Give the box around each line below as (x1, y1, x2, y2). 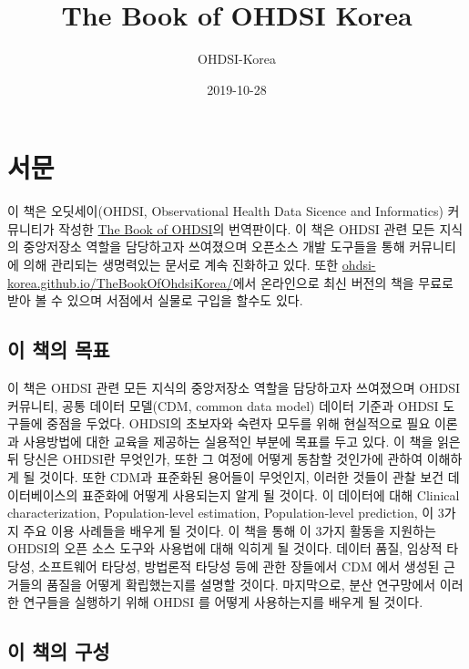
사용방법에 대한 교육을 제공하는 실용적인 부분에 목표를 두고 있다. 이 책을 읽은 (23, 431, 461, 450)
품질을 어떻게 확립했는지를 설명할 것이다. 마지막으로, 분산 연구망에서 (46, 574, 436, 593)
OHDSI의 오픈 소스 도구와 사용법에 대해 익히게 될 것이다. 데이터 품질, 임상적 (7, 539, 443, 558)
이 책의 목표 (7, 335, 110, 364)
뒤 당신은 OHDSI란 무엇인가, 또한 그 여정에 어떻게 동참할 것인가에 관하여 (7, 449, 423, 468)
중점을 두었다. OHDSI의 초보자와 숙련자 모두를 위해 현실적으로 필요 (46, 414, 431, 433)
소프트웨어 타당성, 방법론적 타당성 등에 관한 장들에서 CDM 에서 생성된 (38, 556, 440, 575)
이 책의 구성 (7, 637, 110, 665)
